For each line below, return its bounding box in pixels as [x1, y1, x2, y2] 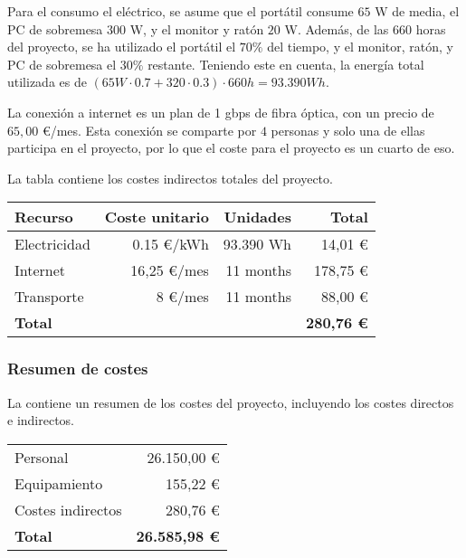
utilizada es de [7, 72, 87, 91]
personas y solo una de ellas [271, 120, 425, 139]
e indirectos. [7, 411, 75, 430]
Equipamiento [14, 472, 103, 494]
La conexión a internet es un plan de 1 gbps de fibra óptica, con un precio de [7, 102, 434, 121]
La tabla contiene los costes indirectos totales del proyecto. [7, 168, 333, 187]
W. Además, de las [284, 19, 389, 38]
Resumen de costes [7, 357, 148, 380]
